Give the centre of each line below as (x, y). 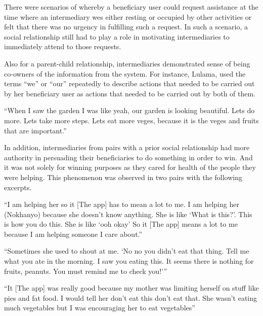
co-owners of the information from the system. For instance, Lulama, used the (125, 73)
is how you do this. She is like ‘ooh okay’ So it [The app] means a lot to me (121, 224)
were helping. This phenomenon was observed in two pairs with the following (123, 177)
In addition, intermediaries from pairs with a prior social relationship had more (127, 147)
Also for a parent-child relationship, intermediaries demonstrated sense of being (127, 63)
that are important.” (35, 130)
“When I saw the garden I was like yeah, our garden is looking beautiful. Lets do (129, 110)
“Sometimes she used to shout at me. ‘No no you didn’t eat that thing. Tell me (127, 251)
